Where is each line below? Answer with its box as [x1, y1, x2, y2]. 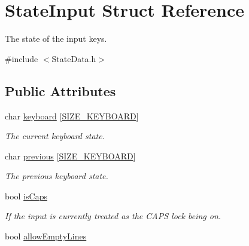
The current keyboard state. [5, 130, 105, 142]
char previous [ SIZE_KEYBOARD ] [5, 149, 136, 162]
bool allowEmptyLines [5, 230, 87, 242]
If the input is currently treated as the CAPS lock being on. [5, 210, 221, 222]
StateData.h [51, 52, 96, 64]
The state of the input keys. [5, 32, 107, 45]
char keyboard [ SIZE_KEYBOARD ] [5, 109, 139, 122]
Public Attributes [5, 81, 116, 100]
